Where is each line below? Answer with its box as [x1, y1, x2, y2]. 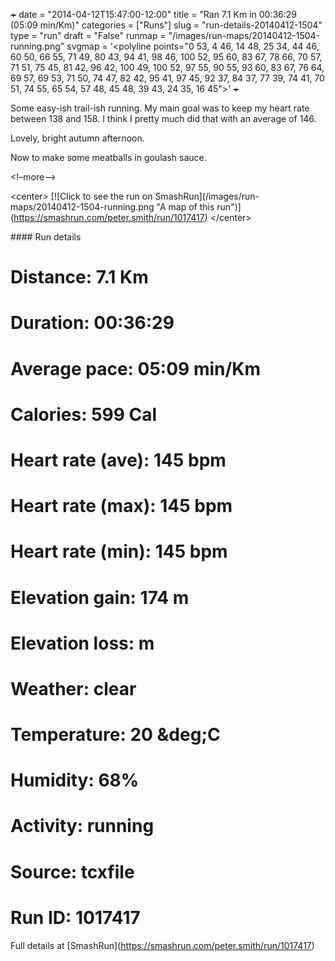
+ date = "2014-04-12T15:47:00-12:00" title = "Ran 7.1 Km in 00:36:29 [10, 9, 297, 20]
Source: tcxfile [10, 860, 135, 883]
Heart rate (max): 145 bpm [10, 495, 233, 518]
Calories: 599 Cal [10, 403, 158, 426]
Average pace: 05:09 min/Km [10, 357, 262, 380]
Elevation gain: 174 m [10, 586, 190, 609]
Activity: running [10, 815, 155, 838]
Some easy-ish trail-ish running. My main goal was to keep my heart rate [10, 102, 310, 114]
